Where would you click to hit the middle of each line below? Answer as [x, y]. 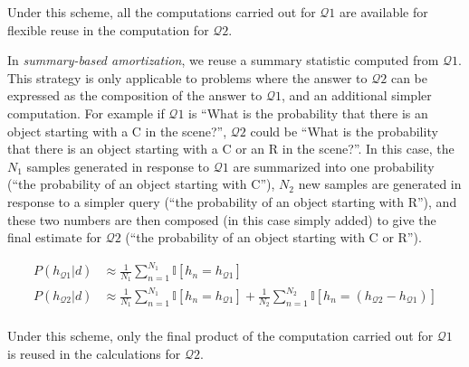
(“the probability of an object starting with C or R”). [273, 237]
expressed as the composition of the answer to [135, 95]
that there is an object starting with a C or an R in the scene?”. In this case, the [231, 149]
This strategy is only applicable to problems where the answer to [187, 77]
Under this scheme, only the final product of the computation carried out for [220, 336]
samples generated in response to [118, 166]
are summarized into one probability [334, 166]
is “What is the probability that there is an [308, 113]
